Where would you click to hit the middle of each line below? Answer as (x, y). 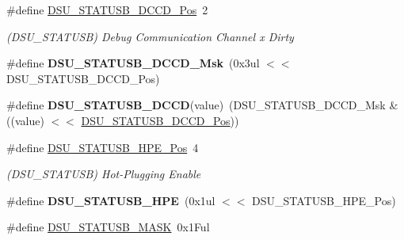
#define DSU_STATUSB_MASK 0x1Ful (108, 227)
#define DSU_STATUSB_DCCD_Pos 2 (107, 10)
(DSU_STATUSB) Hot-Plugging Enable (104, 174)
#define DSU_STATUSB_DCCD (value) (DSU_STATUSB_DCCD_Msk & (202, 105)
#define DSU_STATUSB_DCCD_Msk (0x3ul (133, 63)
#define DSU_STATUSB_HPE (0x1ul (111, 200)
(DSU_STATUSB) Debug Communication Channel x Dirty (150, 36)
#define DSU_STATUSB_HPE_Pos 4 (103, 147)
